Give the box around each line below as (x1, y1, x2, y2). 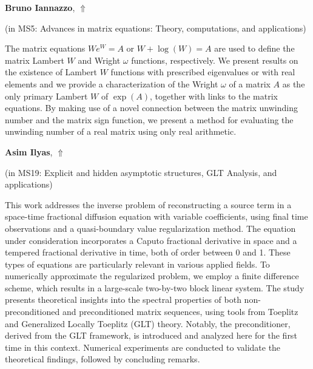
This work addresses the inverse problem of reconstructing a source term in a (5, 198, 292, 211)
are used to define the (214, 42, 295, 55)
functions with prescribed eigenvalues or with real (110, 66, 295, 78)
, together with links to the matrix (150, 89, 278, 102)
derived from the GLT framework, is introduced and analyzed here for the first (5, 329, 297, 342)
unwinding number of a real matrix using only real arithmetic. (5, 125, 237, 138)
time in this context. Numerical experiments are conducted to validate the (5, 340, 281, 353)
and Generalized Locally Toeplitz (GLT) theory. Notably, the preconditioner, (5, 317, 291, 330)
